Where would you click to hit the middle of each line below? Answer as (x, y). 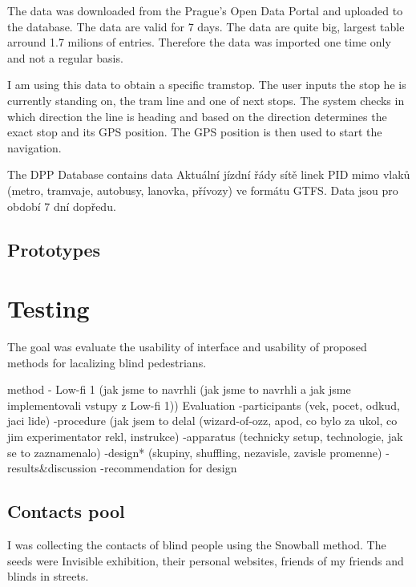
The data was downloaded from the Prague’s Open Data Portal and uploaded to (205, 10)
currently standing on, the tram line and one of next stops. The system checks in (206, 100)
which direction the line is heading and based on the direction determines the (197, 116)
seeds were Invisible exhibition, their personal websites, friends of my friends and (206, 560)
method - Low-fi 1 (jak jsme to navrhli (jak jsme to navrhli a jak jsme (179, 389)
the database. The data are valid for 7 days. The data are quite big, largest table (206, 26)
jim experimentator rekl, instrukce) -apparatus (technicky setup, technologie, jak (205, 436)
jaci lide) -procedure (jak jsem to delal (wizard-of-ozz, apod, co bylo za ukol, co (202, 421)
